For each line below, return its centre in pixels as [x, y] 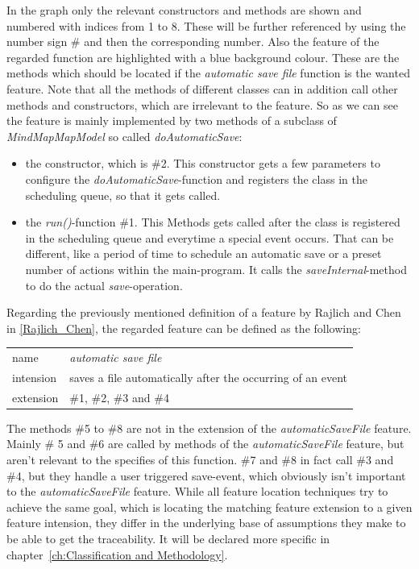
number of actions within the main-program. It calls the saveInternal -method [216, 269]
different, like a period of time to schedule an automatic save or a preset [203, 253]
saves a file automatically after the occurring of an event [209, 377]
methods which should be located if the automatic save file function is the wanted [208, 73]
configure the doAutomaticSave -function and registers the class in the [196, 179]
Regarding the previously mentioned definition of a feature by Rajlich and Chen [204, 312]
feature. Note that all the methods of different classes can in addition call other [202, 88]
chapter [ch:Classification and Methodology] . [117, 554]
